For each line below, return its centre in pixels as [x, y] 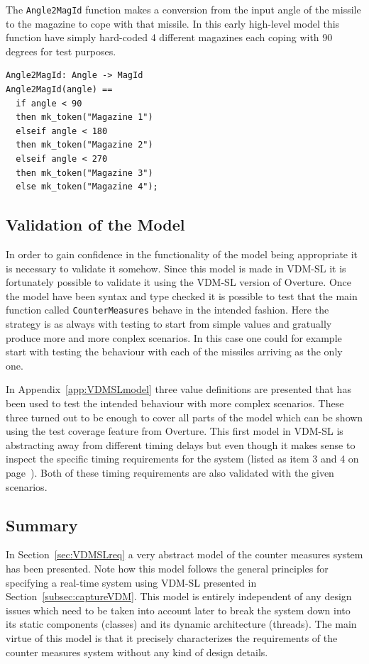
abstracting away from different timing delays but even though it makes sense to [181, 444]
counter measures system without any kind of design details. [137, 652]
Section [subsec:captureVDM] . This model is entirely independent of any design [179, 596]
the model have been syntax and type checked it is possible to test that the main [182, 295]
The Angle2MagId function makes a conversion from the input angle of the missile [183, 9]
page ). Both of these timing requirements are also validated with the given [170, 472]
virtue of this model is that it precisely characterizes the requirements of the [172, 637]
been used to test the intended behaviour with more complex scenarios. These [175, 403]
